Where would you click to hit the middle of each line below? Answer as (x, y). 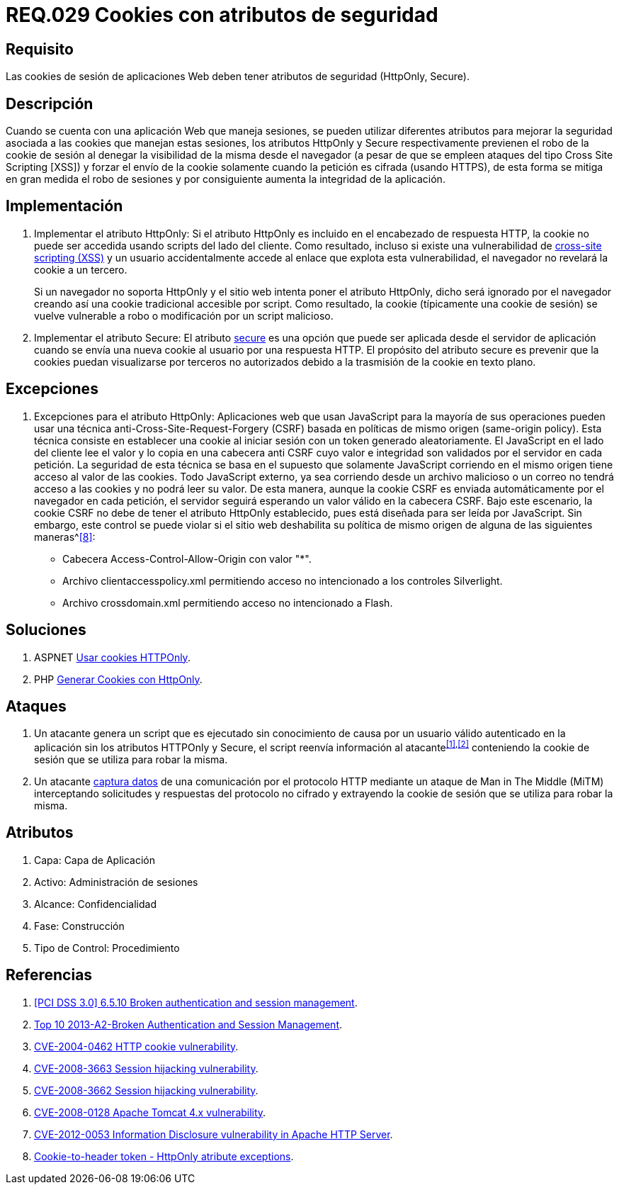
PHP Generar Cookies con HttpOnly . (118, 679)
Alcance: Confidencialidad (95, 904)
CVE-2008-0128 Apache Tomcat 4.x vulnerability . (150, 1112)
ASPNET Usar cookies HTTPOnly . (112, 657)
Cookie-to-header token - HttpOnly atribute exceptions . (164, 1156)
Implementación (64, 206)
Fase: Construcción (79, 926)
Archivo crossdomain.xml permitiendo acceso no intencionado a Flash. (228, 602)
